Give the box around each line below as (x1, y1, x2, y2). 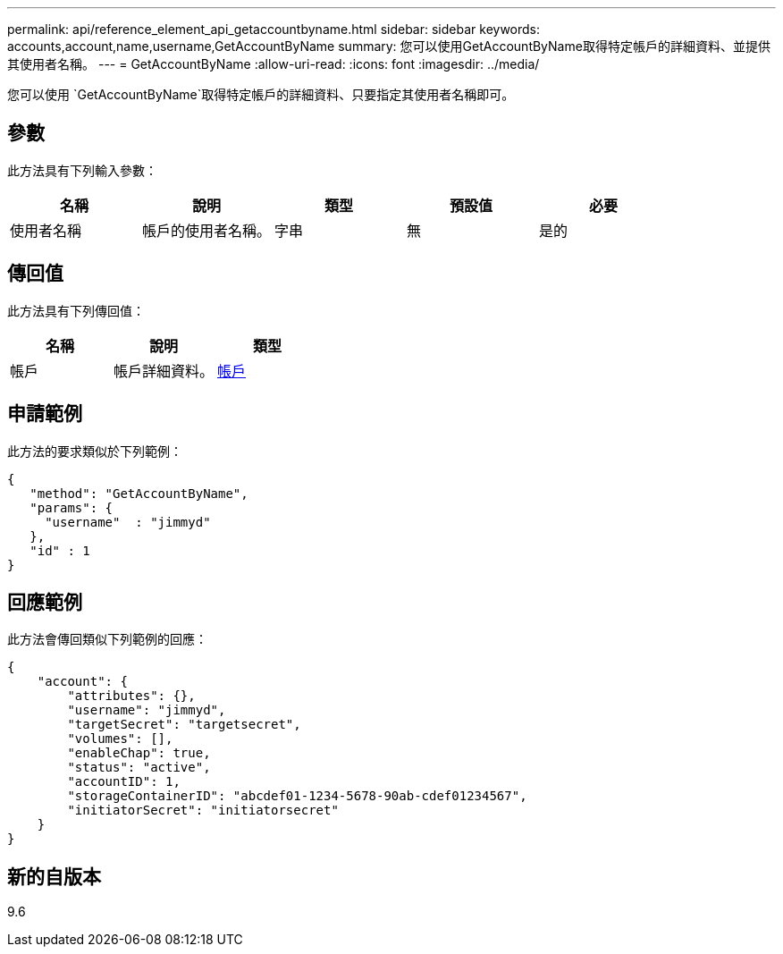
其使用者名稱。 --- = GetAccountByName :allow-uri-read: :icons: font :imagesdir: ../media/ (7, 56, 540, 72)
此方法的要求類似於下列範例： (7, 443, 182, 459)
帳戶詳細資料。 (114, 361, 215, 380)
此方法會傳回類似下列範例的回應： (7, 631, 207, 647)
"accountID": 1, (67, 774, 181, 789)
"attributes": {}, (67, 688, 196, 704)
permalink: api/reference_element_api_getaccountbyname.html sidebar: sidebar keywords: (7, 21, 541, 37)
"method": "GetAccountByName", (29, 485, 248, 501)
